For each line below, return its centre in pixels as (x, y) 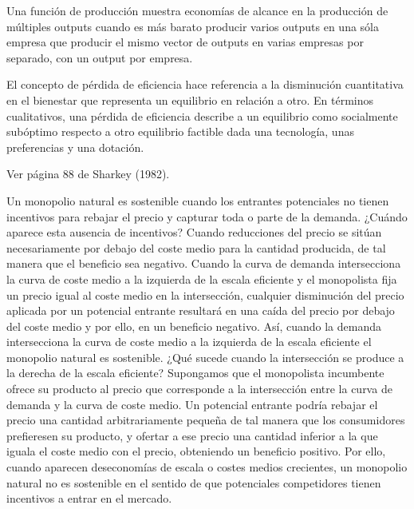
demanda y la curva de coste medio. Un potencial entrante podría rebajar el (192, 404)
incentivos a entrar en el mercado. (89, 498)
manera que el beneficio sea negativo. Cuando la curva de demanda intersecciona (204, 263)
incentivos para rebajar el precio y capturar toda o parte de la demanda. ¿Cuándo (207, 216)
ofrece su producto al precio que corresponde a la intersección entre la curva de (199, 389)
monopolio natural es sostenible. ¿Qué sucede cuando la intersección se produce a (205, 357)
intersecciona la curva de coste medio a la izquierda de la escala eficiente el (189, 342)
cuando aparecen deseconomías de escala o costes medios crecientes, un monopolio (207, 467)
